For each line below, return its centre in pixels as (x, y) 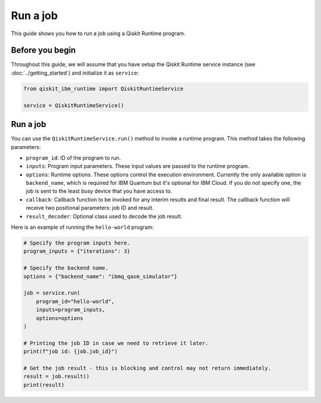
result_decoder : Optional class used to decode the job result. (104, 216)
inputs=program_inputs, (70, 310)
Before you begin (43, 50)
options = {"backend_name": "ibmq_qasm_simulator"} (100, 276)
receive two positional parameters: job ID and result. (90, 208)
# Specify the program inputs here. (77, 243)
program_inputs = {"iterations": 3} (77, 251)
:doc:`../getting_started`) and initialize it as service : (75, 73)
